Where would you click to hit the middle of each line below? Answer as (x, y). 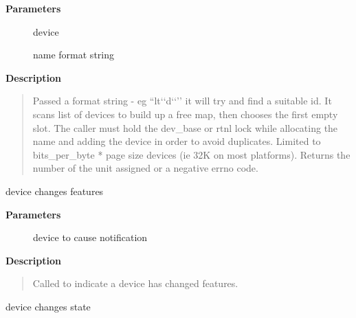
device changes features (55, 191)
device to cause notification (90, 237)
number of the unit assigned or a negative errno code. (145, 168)
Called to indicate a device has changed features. (135, 283)
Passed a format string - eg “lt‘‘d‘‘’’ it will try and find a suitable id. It (182, 101)
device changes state (48, 306)
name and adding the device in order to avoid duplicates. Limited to (177, 141)
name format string (74, 55)
